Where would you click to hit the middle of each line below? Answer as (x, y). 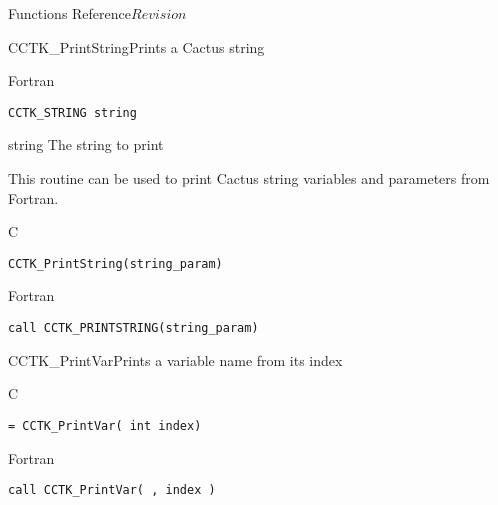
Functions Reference (70, 13)
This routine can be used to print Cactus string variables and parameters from (249, 178)
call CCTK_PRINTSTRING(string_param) (133, 328)
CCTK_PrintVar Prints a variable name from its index (175, 359)
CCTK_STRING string (72, 112)
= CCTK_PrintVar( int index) (105, 425)
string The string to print (86, 144)
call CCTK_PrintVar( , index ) (112, 490)
